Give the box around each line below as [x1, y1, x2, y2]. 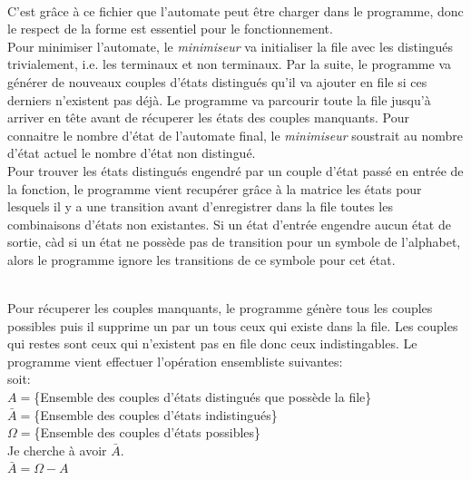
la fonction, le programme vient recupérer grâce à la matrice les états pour [7, 179, 422, 198]
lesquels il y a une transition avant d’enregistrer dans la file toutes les [7, 197, 393, 216]
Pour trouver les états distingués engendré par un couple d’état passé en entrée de [7, 161, 464, 180]
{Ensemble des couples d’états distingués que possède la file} [34, 387, 372, 407]
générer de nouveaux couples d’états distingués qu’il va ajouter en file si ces [7, 72, 427, 91]
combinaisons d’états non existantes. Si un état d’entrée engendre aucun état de [7, 214, 451, 233]
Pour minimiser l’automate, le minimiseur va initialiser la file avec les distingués [7, 36, 454, 55]
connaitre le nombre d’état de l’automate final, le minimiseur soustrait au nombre [7, 125, 464, 144]
